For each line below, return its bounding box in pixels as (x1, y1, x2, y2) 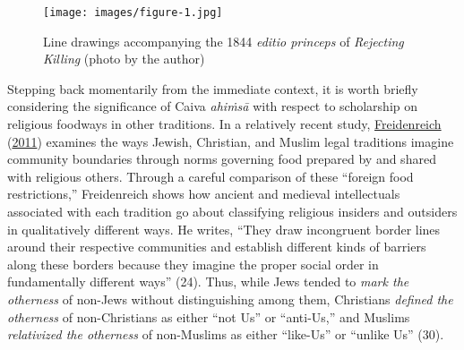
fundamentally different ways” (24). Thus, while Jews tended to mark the (7, 272, 409, 291)
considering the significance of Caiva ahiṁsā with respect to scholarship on (7, 97, 418, 115)
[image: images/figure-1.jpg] (43, 6, 223, 19)
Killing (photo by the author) (43, 49, 205, 68)
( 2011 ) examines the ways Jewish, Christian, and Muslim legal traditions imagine (7, 132, 454, 150)
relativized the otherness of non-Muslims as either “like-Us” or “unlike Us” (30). (7, 325, 444, 344)
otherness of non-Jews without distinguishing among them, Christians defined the (7, 289, 453, 308)
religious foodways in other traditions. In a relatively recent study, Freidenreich (7, 115, 442, 133)
